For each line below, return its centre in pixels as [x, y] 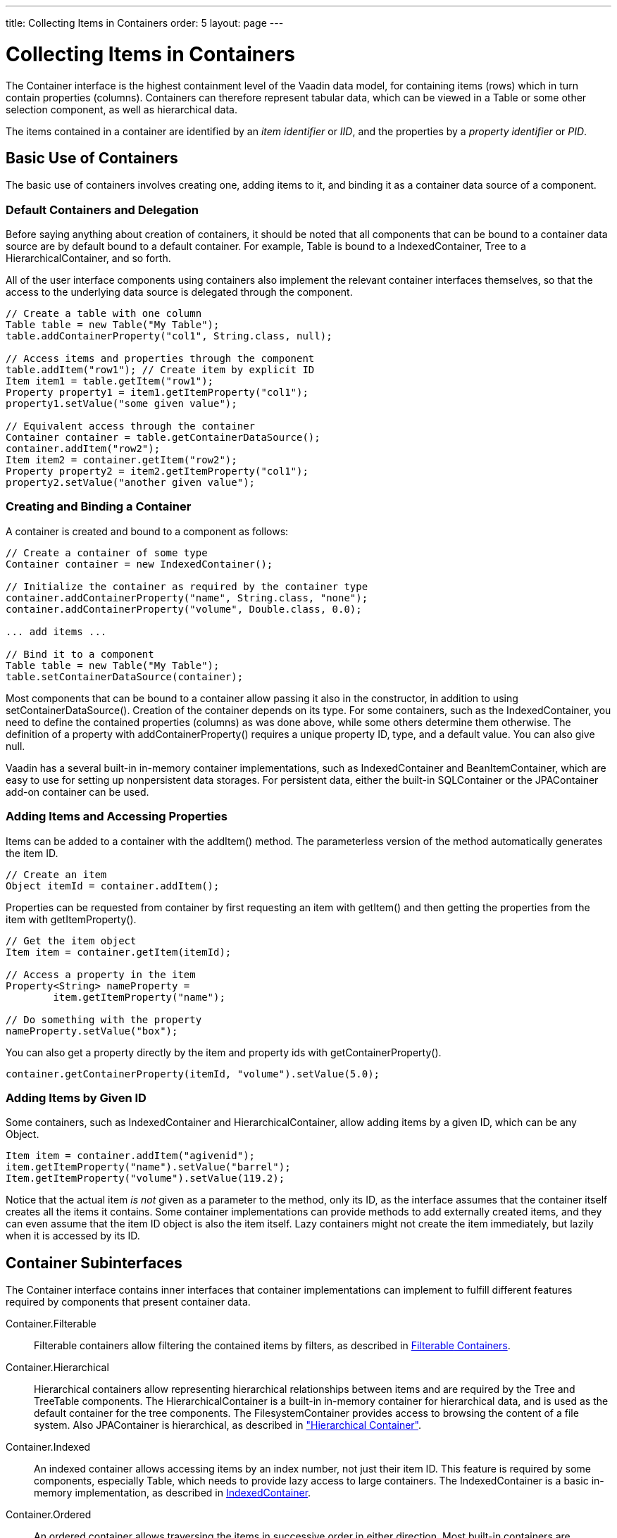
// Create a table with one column [104, 314]
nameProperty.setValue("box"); [92, 1031]
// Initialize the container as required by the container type [187, 586]
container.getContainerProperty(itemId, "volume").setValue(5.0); [193, 1074]
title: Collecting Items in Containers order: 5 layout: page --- [145, 23]
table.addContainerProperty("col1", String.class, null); [169, 336]
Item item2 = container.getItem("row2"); [121, 460]
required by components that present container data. [128, 1302]
